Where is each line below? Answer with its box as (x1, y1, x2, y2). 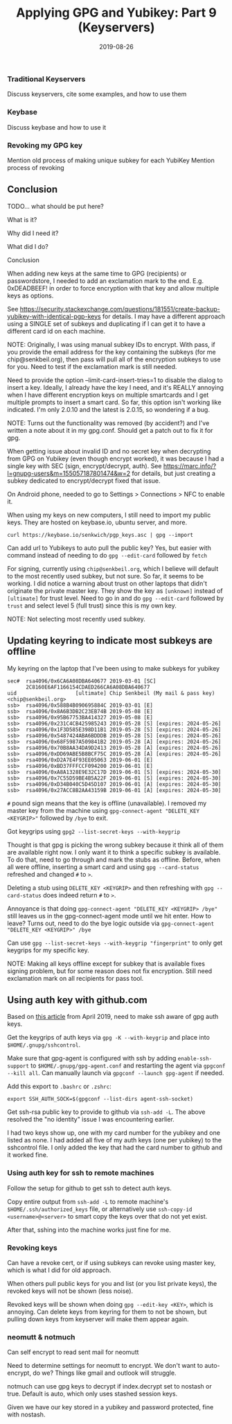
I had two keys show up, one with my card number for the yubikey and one (7, 1129, 220, 1137)
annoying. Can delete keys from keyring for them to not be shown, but (7, 1307, 207, 1316)
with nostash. (7, 1410, 46, 1419)
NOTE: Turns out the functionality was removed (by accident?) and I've (7, 418, 210, 427)
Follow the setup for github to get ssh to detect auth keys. (7, 1184, 172, 1192)
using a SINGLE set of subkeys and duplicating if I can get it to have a (7, 319, 206, 327)
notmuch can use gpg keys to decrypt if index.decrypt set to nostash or (7, 1382, 213, 1391)
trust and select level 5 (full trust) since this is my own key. (7, 601, 177, 610)
